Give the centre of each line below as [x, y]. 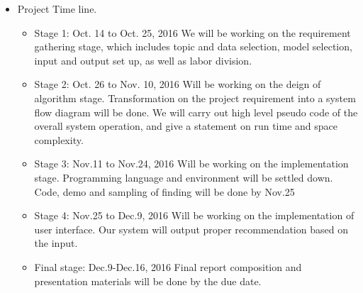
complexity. [59, 139]
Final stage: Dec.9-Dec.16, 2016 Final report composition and [168, 266]
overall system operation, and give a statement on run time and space [186, 126]
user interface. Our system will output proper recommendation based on [191, 229]
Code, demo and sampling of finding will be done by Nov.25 [164, 191]
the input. [56, 243]
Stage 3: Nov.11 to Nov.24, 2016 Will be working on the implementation [191, 164]
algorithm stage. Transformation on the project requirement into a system [195, 98]
